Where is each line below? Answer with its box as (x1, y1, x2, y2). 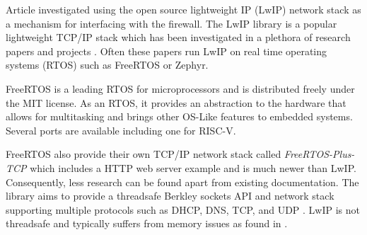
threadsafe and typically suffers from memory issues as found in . (6, 216, 288, 231)
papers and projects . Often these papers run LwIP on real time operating (6, 43, 327, 58)
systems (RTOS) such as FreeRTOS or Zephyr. (6, 57, 209, 72)
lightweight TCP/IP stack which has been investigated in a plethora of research (6, 30, 351, 45)
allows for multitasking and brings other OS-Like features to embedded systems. (6, 109, 353, 124)
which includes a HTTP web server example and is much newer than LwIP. (30, 160, 356, 175)
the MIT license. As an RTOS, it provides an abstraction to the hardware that (6, 95, 346, 110)
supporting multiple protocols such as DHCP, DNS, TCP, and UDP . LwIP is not (6, 202, 361, 217)
